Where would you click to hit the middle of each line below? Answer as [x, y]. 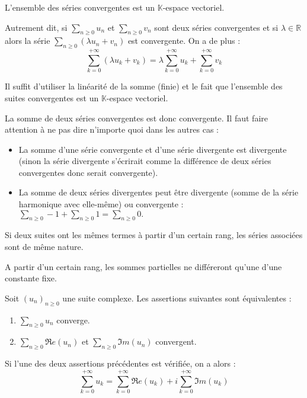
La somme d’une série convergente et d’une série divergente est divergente [153, 149]
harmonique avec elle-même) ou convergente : [101, 204]
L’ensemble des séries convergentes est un [80, 7]
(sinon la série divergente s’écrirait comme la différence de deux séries [145, 161]
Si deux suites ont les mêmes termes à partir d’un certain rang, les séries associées [154, 235]
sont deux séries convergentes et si [216, 27]
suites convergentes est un [52, 97]
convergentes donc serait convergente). [88, 172]
